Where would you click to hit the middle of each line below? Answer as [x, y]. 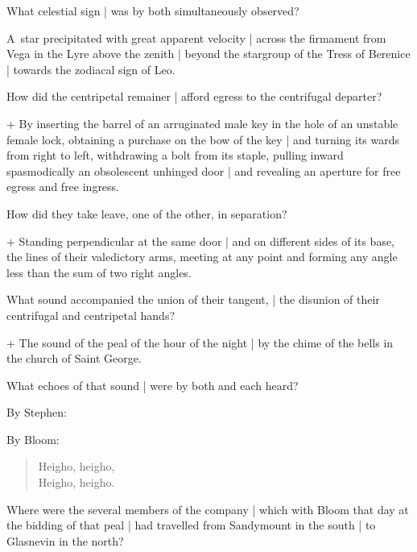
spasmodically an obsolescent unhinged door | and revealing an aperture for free [204, 170]
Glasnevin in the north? [65, 540]
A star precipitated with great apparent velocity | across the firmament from [196, 37]
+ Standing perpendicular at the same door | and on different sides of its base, [201, 241]
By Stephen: [37, 412]
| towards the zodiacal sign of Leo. [91, 69]
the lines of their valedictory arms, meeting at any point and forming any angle [202, 257]
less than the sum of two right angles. [99, 272]
